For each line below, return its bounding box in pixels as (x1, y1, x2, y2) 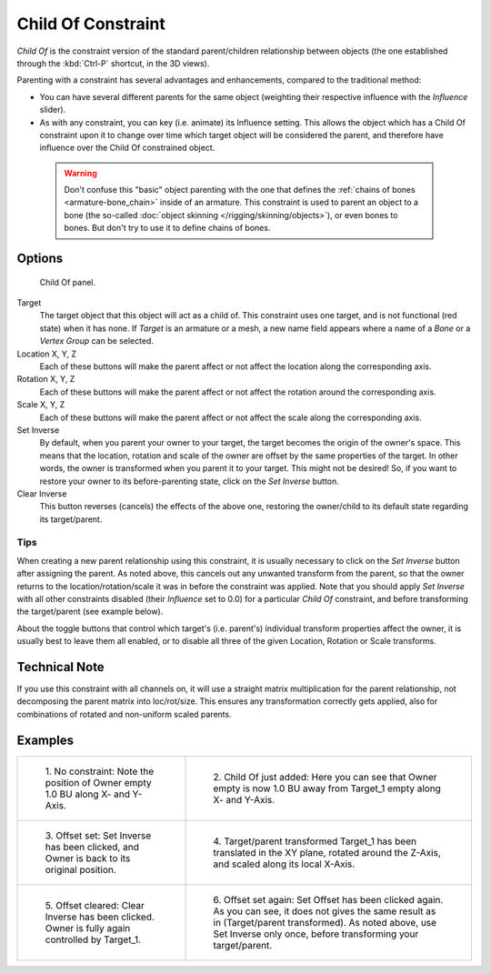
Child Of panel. (39, 276, 96, 287)
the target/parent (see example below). (16, 606, 164, 618)
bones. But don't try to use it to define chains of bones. (64, 223, 271, 234)
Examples (16, 732, 75, 748)
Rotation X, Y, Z (16, 374, 75, 385)
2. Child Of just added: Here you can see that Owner (213, 770, 437, 783)
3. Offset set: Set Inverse (45, 828, 152, 841)
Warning (64, 167, 97, 178)
